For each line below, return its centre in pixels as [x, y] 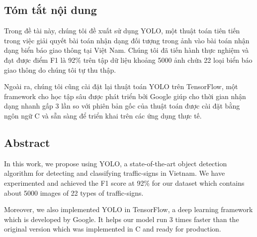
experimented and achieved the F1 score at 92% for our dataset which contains [124, 182]
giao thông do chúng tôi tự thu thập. [60, 69]
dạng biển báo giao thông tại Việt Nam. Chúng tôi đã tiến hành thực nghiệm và [127, 50]
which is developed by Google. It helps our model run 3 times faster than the [122, 219]
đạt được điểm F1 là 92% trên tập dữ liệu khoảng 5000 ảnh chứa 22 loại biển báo [128, 59]
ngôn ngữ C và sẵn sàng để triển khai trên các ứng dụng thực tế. [103, 115]
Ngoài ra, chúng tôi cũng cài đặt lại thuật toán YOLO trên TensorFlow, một [121, 86]
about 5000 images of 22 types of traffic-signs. [74, 192]
